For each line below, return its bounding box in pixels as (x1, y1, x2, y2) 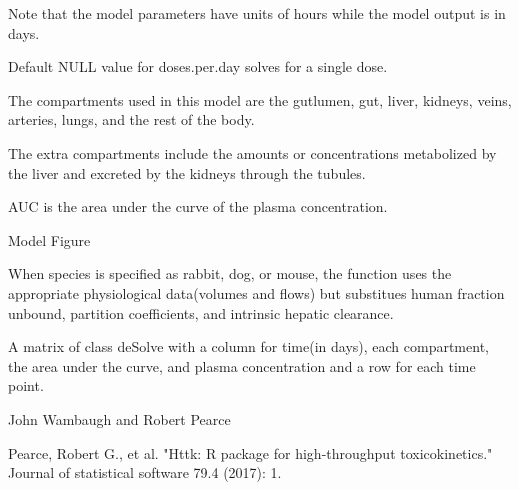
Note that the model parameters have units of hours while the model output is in (8, 3, 506, 23)
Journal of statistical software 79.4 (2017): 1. (8, 462, 282, 483)
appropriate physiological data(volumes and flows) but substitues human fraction (8, 282, 505, 303)
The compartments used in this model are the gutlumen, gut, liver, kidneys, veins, (8, 89, 512, 110)
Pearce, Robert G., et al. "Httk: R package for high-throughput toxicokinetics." (8, 442, 493, 463)
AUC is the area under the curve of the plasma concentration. (8, 196, 388, 217)
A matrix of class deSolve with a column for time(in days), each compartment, (8, 336, 489, 357)
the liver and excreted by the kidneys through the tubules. (8, 162, 366, 183)
